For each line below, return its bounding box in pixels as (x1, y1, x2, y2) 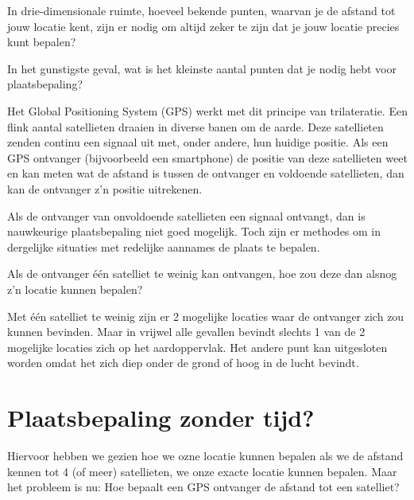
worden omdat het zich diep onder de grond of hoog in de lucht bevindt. (7, 354, 359, 371)
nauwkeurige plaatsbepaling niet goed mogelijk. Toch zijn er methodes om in (7, 223, 381, 240)
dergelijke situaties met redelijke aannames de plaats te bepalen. (7, 238, 320, 255)
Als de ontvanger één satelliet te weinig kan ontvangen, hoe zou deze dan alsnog (7, 265, 397, 282)
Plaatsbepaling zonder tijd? (7, 401, 315, 434)
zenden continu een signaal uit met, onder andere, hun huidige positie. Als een (7, 134, 389, 150)
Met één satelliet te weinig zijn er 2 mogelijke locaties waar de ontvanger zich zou (7, 307, 404, 324)
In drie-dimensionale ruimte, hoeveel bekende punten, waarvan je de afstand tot (7, 2, 396, 18)
